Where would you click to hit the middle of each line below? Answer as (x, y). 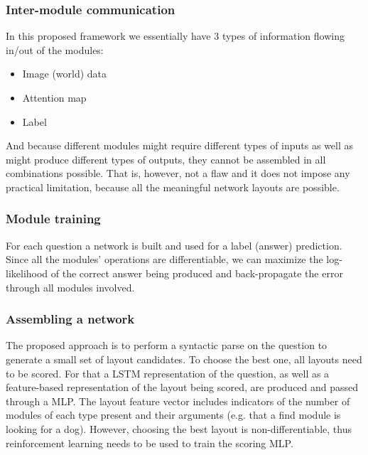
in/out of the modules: (55, 49)
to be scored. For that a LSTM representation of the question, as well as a (168, 373)
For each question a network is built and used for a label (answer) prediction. (174, 245)
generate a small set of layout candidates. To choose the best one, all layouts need (184, 359)
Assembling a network (70, 319)
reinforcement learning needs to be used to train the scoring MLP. (150, 443)
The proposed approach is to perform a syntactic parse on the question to (167, 345)
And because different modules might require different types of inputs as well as (180, 145)
